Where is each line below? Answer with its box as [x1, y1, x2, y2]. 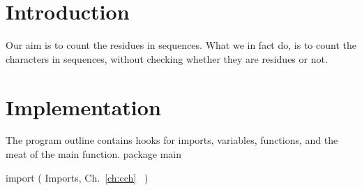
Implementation [6, 92, 161, 121]
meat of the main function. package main [6, 147, 181, 161]
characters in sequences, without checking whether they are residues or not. [6, 51, 328, 66]
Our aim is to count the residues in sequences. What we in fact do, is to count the [6, 38, 356, 52]
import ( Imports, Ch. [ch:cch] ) [6, 170, 149, 184]
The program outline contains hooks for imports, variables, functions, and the [6, 133, 338, 147]
